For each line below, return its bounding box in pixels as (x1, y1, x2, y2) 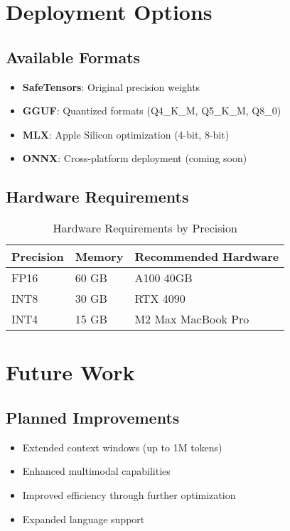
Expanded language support (22, 511, 145, 526)
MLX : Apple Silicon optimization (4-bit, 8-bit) (22, 127, 230, 141)
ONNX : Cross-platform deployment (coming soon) (22, 151, 247, 166)
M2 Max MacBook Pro (134, 311, 249, 328)
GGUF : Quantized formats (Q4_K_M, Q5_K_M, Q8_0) (22, 103, 281, 118)
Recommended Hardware (134, 248, 279, 265)
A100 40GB (134, 269, 193, 286)
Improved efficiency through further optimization (22, 487, 236, 502)
